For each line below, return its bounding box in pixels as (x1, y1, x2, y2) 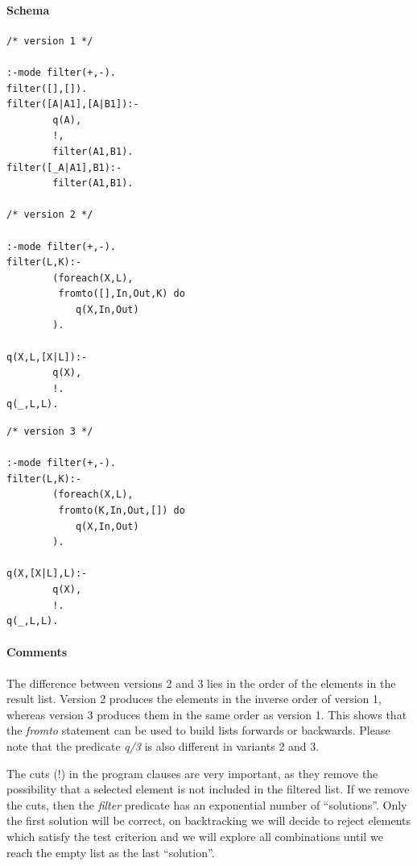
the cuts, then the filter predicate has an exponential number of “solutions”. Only (6, 796, 407, 813)
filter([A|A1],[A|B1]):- (6, 98, 139, 110)
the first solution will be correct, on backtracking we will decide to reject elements (6, 812, 411, 829)
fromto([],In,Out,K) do (58, 288, 185, 300)
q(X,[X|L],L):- (6, 568, 88, 580)
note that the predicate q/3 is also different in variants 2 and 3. (6, 737, 320, 754)
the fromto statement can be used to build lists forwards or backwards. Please (6, 722, 390, 739)
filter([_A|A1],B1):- (6, 161, 122, 173)
